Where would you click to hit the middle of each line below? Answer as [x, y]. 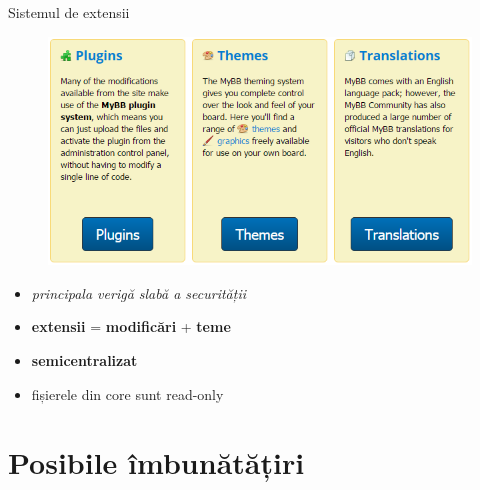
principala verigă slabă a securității [138, 292]
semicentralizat [84, 360]
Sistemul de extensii [69, 12]
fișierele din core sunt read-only [127, 393]
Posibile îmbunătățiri [156, 462]
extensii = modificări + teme [131, 326]
